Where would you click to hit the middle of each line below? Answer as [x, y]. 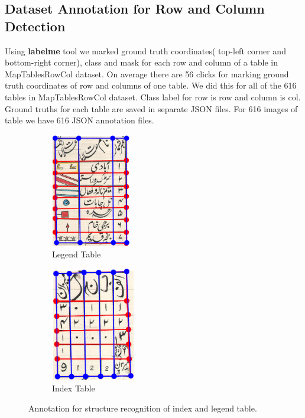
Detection [35, 26]
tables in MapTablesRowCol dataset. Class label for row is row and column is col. [153, 97]
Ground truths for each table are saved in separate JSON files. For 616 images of [151, 108]
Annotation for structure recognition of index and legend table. [143, 408]
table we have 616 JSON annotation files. [80, 120]
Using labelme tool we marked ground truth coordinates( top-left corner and [145, 50]
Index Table [74, 388]
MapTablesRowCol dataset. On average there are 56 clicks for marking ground [147, 74]
